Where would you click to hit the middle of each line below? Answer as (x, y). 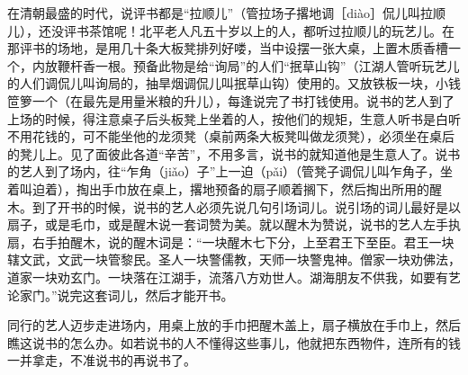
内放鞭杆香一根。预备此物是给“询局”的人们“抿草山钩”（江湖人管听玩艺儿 (246, 65)
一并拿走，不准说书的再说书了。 (102, 360)
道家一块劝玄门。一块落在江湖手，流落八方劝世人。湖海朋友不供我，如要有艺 (234, 277)
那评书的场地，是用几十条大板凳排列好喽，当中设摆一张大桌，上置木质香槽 (228, 48)
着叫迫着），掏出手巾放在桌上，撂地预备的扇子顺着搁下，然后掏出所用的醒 (225, 188)
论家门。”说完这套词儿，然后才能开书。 (121, 295)
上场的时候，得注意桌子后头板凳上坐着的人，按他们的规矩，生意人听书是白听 (234, 118)
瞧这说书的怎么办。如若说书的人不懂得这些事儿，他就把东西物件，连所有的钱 (234, 342)
